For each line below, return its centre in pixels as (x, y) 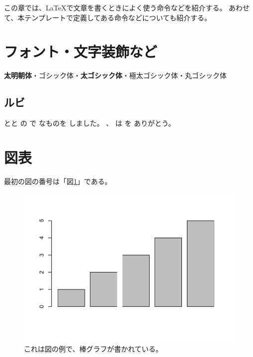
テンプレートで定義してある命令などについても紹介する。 (118, 17)
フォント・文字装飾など (81, 51)
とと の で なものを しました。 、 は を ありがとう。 (90, 123)
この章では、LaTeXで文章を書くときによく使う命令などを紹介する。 (115, 7)
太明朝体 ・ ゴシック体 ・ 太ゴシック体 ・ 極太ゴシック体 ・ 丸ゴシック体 (115, 75)
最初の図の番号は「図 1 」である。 (58, 181)
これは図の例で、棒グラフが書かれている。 (93, 349)
